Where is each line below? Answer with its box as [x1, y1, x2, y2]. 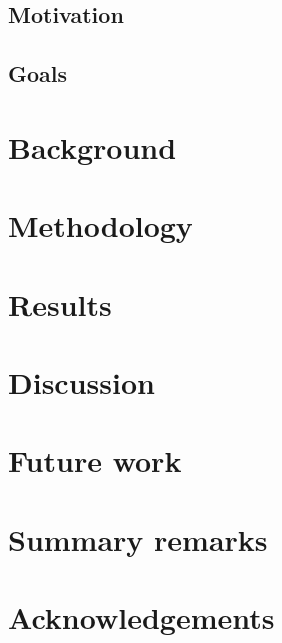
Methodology [8, 205, 193, 246]
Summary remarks [8, 518, 268, 559]
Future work [8, 440, 182, 481]
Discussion [8, 361, 155, 402]
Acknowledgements [8, 597, 275, 637]
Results [8, 283, 112, 324]
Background [8, 126, 177, 167]
